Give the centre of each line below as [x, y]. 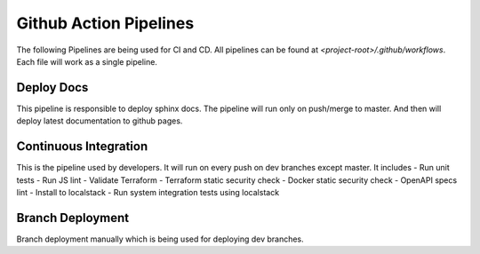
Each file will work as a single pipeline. [87, 61]
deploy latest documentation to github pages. [100, 121]
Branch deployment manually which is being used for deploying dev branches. [160, 239]
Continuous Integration [82, 147]
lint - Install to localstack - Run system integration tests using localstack [148, 192]
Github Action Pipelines [105, 23]
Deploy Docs [52, 87]
